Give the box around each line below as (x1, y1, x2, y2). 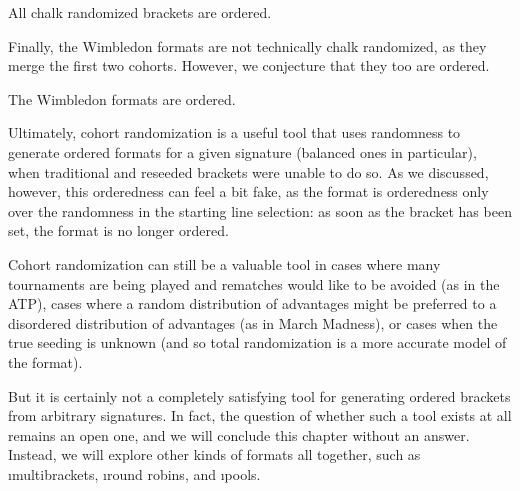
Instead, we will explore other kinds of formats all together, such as (8, 444, 421, 465)
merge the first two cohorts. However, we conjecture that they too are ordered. (8, 55, 490, 76)
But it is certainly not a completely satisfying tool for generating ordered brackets (8, 385, 511, 406)
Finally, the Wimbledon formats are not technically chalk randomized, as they (8, 35, 487, 56)
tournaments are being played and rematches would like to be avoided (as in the (8, 273, 500, 294)
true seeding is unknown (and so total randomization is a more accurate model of (8, 332, 507, 353)
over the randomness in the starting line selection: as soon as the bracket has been (8, 200, 512, 221)
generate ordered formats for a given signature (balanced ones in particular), (8, 141, 477, 162)
